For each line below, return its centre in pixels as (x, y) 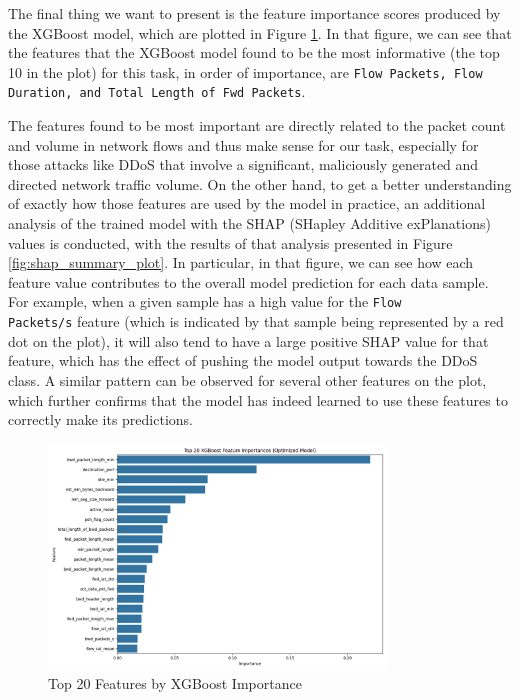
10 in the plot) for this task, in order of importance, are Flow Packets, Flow (245, 71)
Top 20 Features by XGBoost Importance (175, 683)
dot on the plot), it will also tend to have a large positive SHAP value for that (248, 340)
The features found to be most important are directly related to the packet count (257, 125)
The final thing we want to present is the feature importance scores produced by (254, 13)
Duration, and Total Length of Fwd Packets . (157, 91)
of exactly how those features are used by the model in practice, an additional (247, 203)
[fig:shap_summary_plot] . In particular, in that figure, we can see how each (241, 262)
